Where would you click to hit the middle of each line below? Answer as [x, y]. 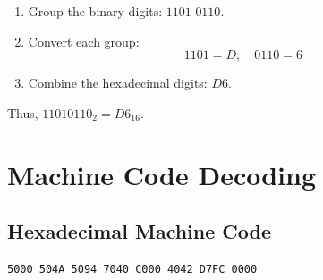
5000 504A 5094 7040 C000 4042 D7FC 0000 [132, 269]
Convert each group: [84, 41]
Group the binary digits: [95, 11]
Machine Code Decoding [162, 174]
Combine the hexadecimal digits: [118, 83]
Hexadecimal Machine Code [140, 231]
